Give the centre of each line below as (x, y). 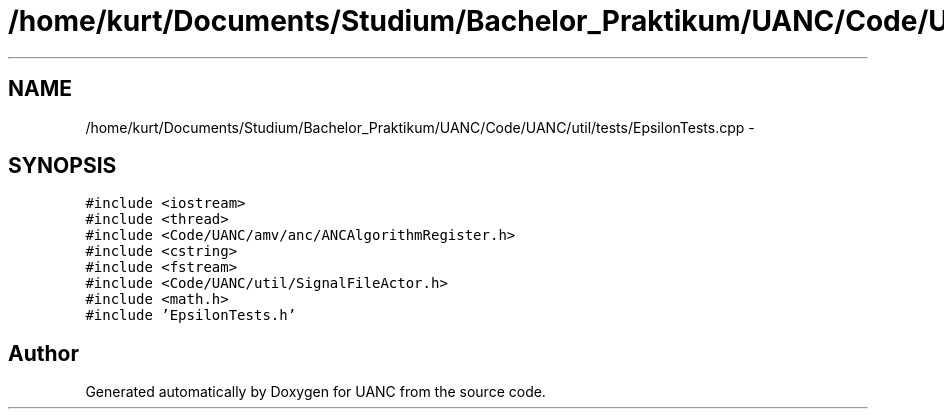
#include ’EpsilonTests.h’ (191, 315)
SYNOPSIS (62, 166)
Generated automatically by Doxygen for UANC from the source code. (315, 392)
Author (43, 353)
